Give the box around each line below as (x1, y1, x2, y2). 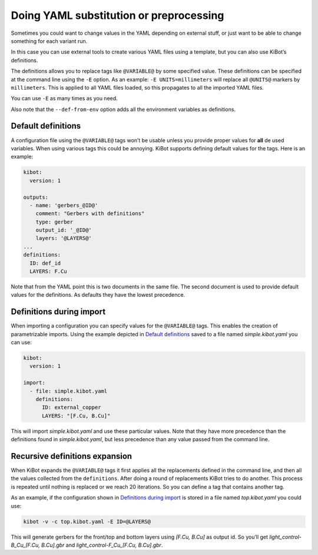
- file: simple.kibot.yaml (29, 387, 108, 395)
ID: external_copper (42, 404, 101, 411)
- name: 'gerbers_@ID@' (29, 202, 98, 209)
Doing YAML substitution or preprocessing (11, 9, 224, 22)
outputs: (23, 193, 49, 201)
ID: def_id (29, 260, 61, 267)
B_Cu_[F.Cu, (11, 541, 41, 549)
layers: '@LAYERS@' (35, 235, 92, 242)
